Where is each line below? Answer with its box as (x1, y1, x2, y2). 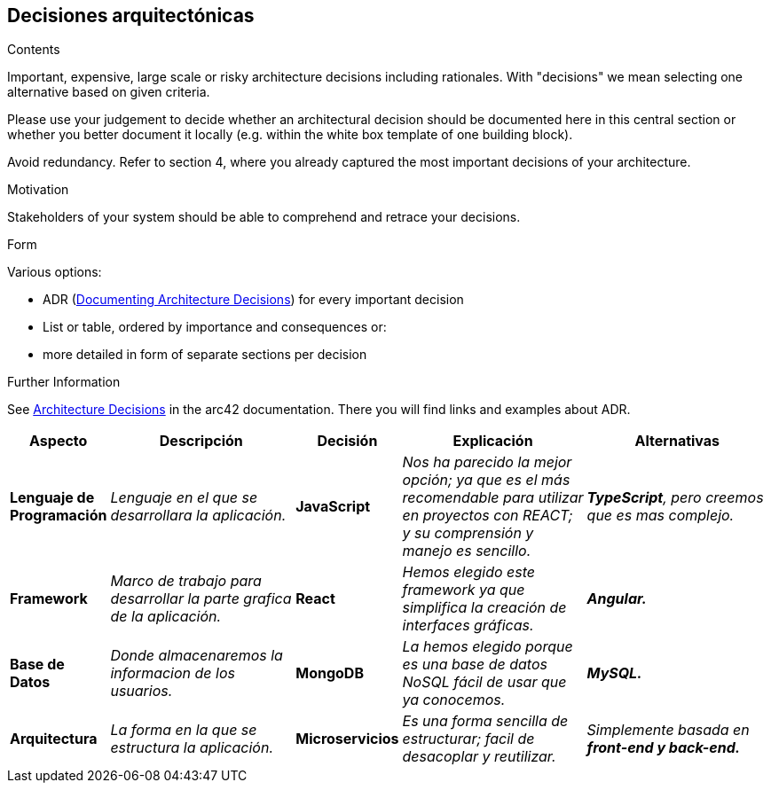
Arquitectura (10, 730, 98, 748)
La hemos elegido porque (402, 637, 573, 656)
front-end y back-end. (586, 739, 741, 757)
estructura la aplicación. (110, 739, 273, 757)
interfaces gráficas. (402, 616, 534, 635)
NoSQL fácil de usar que (402, 673, 567, 692)
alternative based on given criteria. (7, 84, 210, 100)
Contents (7, 42, 60, 58)
